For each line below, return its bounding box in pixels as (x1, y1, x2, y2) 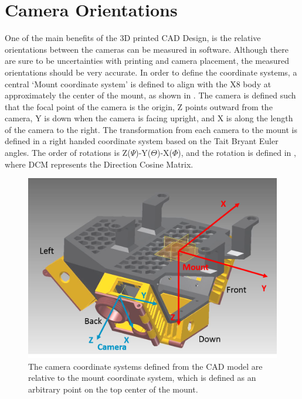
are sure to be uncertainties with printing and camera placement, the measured (5, 54, 290, 67)
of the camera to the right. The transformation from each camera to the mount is (5, 123, 297, 135)
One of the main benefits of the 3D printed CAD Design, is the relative (5, 32, 261, 44)
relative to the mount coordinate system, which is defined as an (28, 371, 256, 384)
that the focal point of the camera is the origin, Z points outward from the (5, 100, 273, 112)
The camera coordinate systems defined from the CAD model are (28, 360, 263, 372)
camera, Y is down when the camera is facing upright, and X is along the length (5, 112, 293, 124)
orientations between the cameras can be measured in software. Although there (5, 43, 289, 55)
